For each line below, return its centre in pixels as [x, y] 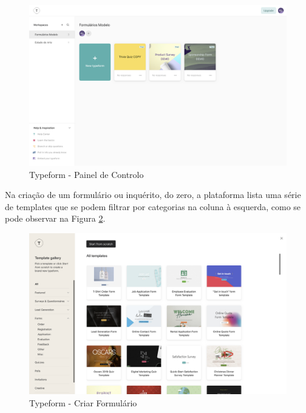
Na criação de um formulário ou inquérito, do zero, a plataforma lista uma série [153, 195]
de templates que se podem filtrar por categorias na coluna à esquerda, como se [153, 206]
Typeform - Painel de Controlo [87, 174]
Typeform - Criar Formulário [83, 402]
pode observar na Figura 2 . [55, 218]
